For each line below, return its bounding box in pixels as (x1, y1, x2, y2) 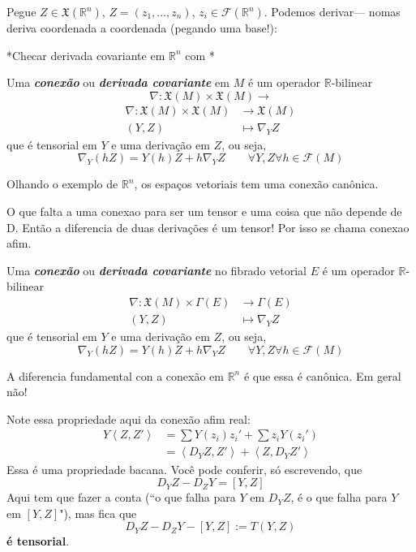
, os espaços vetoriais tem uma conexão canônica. (134, 175, 379, 192)
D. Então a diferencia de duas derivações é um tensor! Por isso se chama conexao (6, 218, 410, 235)
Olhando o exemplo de (6, 175, 118, 192)
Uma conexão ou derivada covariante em (6, 74, 229, 91)
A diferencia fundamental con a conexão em (6, 367, 224, 384)
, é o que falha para (290, 489, 388, 506)
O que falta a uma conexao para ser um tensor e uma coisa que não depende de (6, 203, 402, 220)
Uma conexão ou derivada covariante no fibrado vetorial (6, 261, 307, 278)
